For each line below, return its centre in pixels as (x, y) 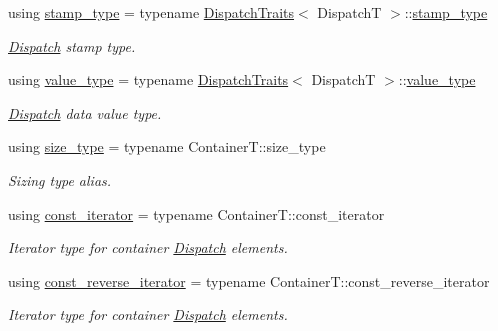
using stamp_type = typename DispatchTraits (151, 12)
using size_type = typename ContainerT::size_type (167, 146)
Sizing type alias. (60, 179)
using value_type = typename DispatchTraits (148, 79)
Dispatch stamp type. (72, 45)
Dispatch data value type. (85, 112)
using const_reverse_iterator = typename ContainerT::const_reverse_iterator (249, 280)
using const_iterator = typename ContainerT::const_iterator (196, 213)
